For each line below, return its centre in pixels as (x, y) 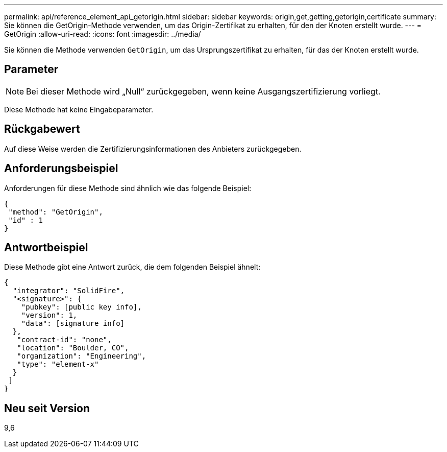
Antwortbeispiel (46, 247)
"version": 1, (49, 315)
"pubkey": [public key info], (81, 307)
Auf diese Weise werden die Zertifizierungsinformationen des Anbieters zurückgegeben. (153, 149)
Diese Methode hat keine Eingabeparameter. (79, 109)
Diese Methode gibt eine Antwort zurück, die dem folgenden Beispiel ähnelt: (132, 267)
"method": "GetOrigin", (56, 212)
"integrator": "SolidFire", (69, 291)
